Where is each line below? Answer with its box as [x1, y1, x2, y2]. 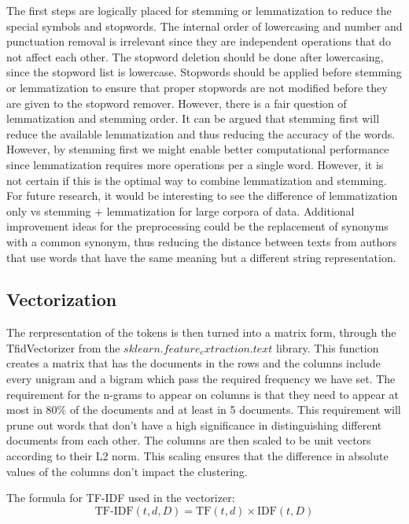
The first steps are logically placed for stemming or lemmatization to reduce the [6, 2, 392, 18]
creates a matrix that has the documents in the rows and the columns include [6, 355, 381, 371]
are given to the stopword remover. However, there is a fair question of [6, 94, 347, 111]
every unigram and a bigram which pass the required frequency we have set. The [6, 371, 396, 387]
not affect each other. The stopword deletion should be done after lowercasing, [6, 48, 384, 65]
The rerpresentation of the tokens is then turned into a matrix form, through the [6, 324, 396, 341]
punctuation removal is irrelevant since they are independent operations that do [6, 33, 391, 50]
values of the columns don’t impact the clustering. [6, 463, 248, 479]
